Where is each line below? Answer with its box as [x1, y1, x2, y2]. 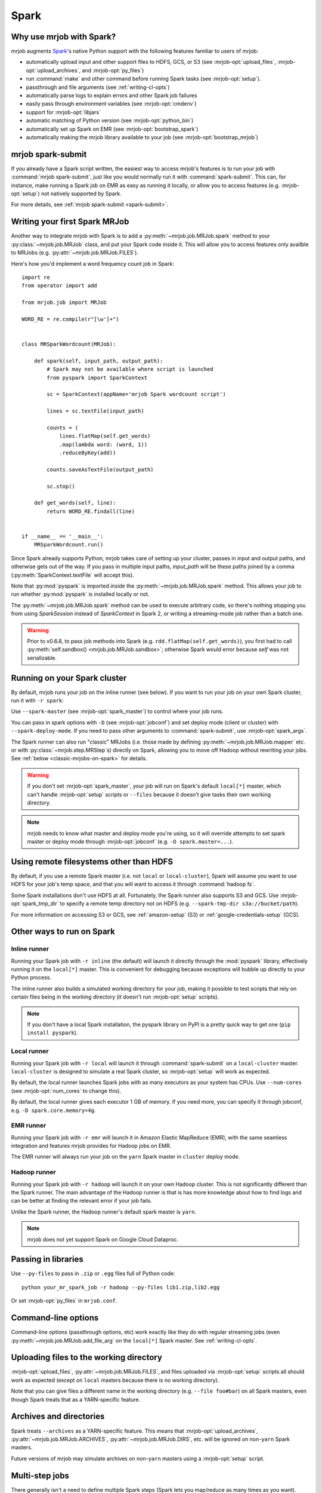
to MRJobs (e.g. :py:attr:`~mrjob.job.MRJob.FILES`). [11, 249, 138, 256]
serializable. [27, 654, 57, 661]
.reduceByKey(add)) [59, 450, 116, 456]
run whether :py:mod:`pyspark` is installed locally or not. [11, 591, 150, 598]
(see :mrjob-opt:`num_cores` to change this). [11, 1087, 122, 1094]
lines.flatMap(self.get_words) [59, 433, 151, 440]
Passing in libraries [11, 1254, 83, 1264]
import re [21, 274, 50, 281]
